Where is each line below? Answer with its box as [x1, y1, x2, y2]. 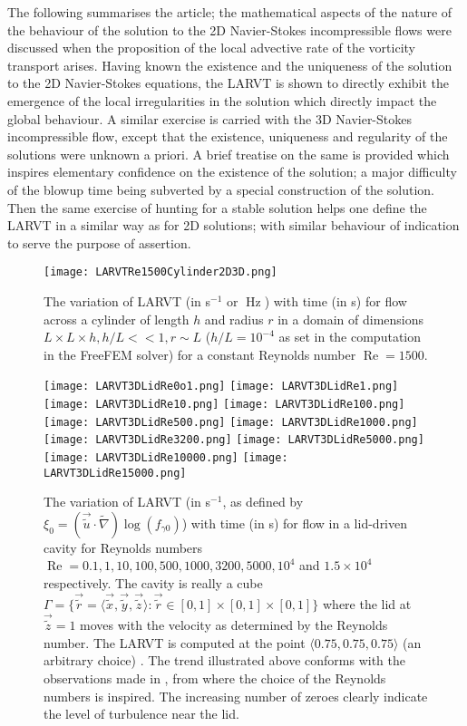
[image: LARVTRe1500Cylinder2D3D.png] [44, 266, 277, 279]
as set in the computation [278, 327, 421, 346]
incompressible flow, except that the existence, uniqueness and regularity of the [7, 127, 448, 146]
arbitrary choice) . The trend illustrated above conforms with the [44, 651, 406, 670]
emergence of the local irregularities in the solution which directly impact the [7, 91, 437, 110]
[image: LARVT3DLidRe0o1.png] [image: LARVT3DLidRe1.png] [44, 380, 399, 393]
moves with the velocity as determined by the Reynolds [80, 615, 388, 634]
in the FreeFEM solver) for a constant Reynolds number [44, 344, 356, 363]
